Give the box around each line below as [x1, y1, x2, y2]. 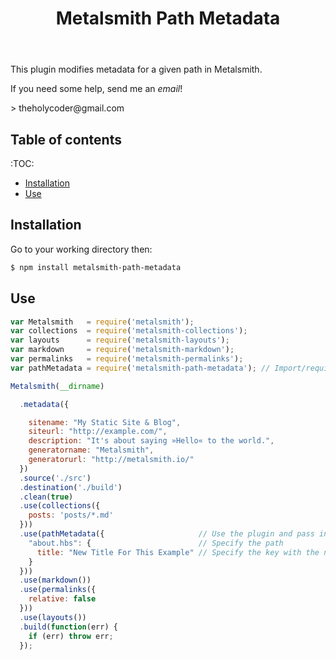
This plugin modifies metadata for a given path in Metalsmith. [10, 63, 263, 76]
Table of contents [10, 131, 122, 148]
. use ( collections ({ [19, 501, 101, 511]
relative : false [28, 594, 97, 604]
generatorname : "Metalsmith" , [28, 445, 155, 456]
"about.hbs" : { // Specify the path [28, 538, 284, 548]
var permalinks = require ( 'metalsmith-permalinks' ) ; [10, 354, 244, 364]
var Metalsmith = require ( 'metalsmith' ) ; [10, 317, 195, 327]
